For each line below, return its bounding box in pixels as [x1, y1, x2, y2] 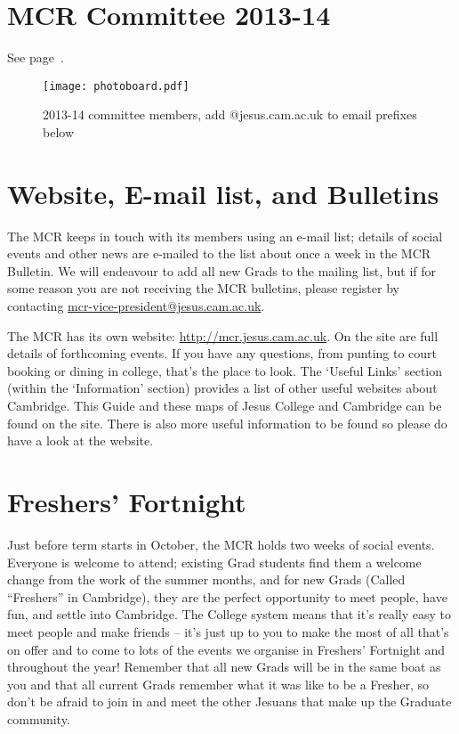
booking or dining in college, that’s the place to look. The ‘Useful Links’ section [7, 361, 443, 379]
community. [7, 709, 70, 728]
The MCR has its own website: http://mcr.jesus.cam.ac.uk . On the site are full [7, 326, 439, 345]
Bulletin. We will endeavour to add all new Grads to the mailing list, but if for [7, 261, 437, 280]
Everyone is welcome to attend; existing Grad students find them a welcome [7, 552, 422, 571]
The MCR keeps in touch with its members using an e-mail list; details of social [7, 226, 443, 245]
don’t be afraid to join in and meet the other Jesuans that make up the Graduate [7, 692, 452, 711]
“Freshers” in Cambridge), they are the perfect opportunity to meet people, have [7, 587, 447, 606]
